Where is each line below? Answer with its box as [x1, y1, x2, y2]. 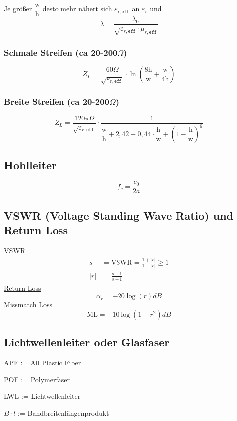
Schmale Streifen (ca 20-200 [4, 46, 118, 58]
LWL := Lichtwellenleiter [4, 391, 81, 401]
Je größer [4, 3, 32, 14]
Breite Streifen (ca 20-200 [4, 95, 110, 108]
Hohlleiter [4, 157, 57, 173]
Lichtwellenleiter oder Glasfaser [4, 334, 170, 350]
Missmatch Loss [4, 300, 52, 310]
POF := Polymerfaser [4, 374, 70, 384]
